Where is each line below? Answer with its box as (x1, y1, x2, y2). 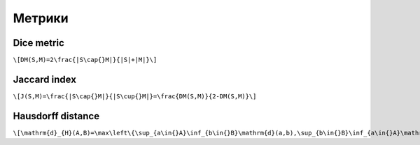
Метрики (13, 10, 69, 26)
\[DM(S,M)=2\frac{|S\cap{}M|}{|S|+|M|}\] (13, 56, 157, 64)
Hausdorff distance (13, 110, 100, 122)
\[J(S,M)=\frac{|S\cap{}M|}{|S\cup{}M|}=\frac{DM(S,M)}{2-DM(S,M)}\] (13, 92, 257, 100)
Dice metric (13, 37, 64, 49)
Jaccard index (13, 73, 77, 85)
